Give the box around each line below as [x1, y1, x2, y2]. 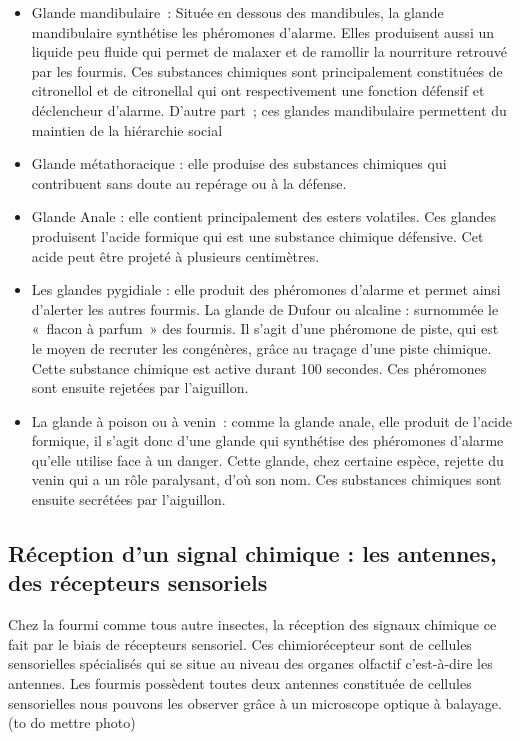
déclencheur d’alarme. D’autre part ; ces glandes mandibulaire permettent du [31, 99, 507, 120]
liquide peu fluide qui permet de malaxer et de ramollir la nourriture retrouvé [31, 41, 508, 62]
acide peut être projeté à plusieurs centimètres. [31, 245, 320, 266]
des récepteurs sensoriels [8, 567, 268, 598]
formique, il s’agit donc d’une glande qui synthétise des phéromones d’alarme [31, 430, 504, 451]
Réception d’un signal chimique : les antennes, [8, 538, 497, 569]
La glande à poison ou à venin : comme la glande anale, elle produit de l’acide [31, 410, 512, 431]
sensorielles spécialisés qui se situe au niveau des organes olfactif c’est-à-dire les [8, 653, 493, 674]
